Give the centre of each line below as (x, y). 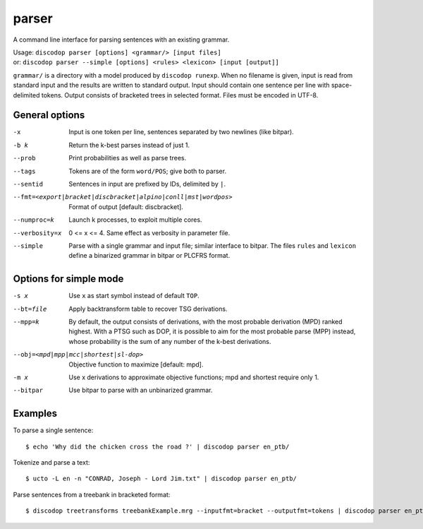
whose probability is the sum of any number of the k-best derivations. (170, 341)
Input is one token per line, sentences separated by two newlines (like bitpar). (181, 132)
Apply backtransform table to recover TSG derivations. (148, 309)
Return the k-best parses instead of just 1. (129, 145)
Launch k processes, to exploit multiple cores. (135, 220)
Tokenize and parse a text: (51, 463)
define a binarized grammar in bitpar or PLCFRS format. (149, 256)
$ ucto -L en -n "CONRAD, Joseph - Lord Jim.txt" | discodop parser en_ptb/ (161, 479)
